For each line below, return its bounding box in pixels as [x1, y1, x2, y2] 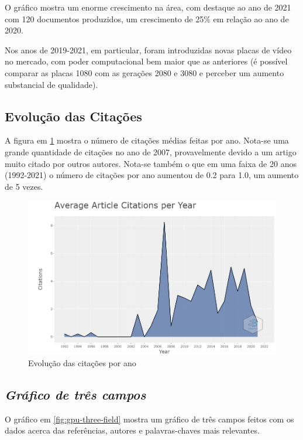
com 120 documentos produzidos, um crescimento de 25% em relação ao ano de [5, 12, 289, 25]
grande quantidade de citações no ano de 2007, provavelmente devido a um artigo [5, 145, 297, 158]
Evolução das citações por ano [28, 357, 136, 369]
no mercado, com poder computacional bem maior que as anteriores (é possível [5, 55, 288, 67]
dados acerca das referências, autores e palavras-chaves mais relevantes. [5, 424, 260, 436]
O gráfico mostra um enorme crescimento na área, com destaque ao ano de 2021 [5, 1, 291, 13]
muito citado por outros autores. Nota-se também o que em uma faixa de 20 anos [5, 157, 297, 169]
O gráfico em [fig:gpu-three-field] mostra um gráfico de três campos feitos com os [5, 412, 294, 425]
